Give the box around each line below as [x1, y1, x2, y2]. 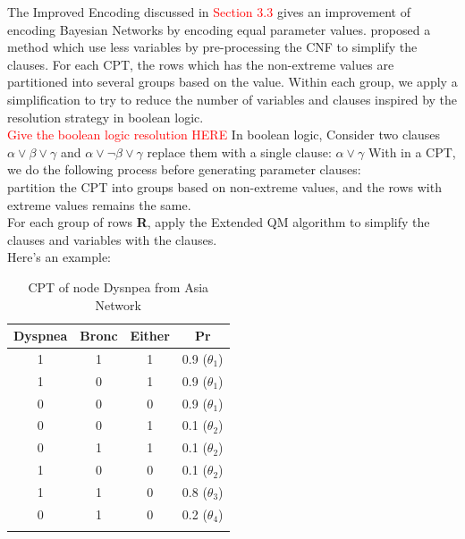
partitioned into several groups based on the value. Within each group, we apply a [7, 72, 458, 91]
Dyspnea [13, 326, 68, 345]
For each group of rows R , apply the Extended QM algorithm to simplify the [7, 213, 430, 232]
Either [130, 326, 170, 345]
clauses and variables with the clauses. [7, 230, 217, 248]
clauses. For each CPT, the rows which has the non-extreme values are [7, 55, 394, 73]
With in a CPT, [368, 142, 456, 161]
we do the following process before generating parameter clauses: [7, 160, 361, 179]
